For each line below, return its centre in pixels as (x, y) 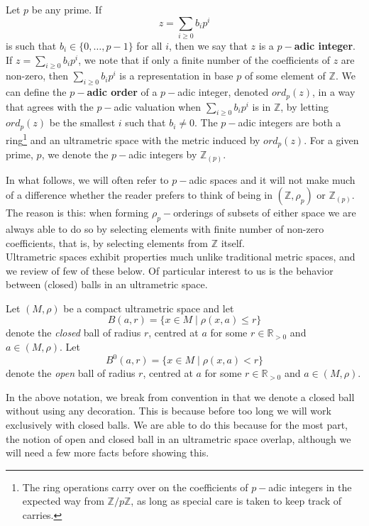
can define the (36, 92)
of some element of (285, 76)
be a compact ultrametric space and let (149, 308)
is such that (31, 45)
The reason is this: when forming (77, 213)
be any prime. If (67, 9)
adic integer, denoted (223, 92)
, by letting (304, 106)
